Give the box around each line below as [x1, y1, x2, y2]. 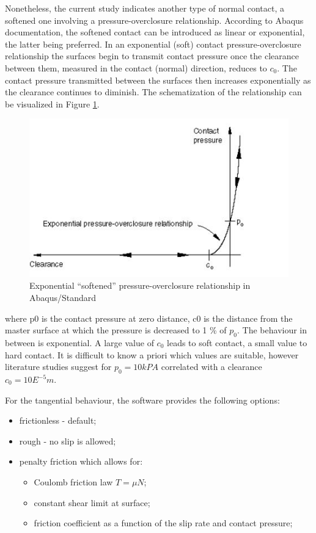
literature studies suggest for [5, 360, 112, 373]
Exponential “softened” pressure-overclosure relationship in [29, 279, 251, 292]
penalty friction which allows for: [19, 455, 143, 468]
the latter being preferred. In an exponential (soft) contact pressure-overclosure [5, 37, 301, 50]
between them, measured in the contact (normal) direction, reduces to [5, 61, 267, 74]
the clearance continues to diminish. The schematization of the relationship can [5, 85, 302, 98]
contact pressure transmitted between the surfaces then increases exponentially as [5, 73, 311, 86]
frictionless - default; [19, 414, 97, 427]
